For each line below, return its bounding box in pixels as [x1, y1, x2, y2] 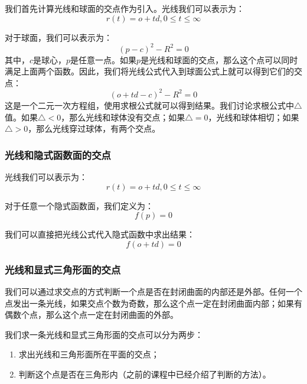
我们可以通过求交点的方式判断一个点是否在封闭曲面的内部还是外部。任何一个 [5, 285, 302, 297]
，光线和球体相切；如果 [208, 110, 299, 123]
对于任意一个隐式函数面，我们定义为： [5, 199, 153, 211]
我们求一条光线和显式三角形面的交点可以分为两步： [5, 328, 203, 340]
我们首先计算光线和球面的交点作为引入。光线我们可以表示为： [5, 2, 244, 14]
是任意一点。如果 [70, 53, 137, 66]
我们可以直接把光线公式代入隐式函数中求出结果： [5, 228, 195, 240]
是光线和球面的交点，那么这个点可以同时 [141, 53, 298, 66]
